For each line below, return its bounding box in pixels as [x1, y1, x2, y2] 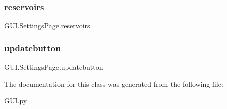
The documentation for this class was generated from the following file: [4, 78, 223, 89]
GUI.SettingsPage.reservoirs [4, 20, 90, 31]
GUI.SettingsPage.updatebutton [4, 62, 103, 72]
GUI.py [4, 95, 27, 106]
